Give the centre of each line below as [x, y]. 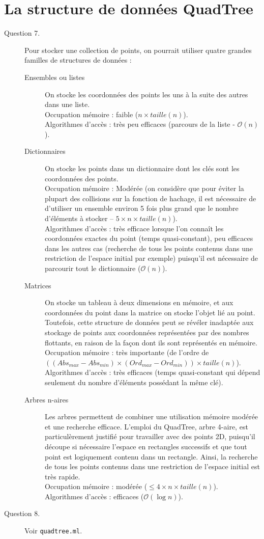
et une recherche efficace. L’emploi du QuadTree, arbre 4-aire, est [146, 426]
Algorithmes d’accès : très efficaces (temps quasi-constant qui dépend [153, 372]
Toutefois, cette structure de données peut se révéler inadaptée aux [149, 322]
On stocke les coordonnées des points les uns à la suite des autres [146, 94]
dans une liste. [67, 104]
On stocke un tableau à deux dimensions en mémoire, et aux [139, 302]
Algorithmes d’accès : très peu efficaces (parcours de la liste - [140, 124]
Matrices [38, 285]
